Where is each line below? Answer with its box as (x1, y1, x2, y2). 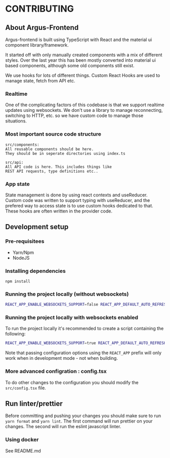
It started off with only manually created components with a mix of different (5, 52, 163, 58)
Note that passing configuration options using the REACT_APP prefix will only (5, 350, 162, 356)
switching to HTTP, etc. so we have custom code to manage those (5, 112, 144, 119)
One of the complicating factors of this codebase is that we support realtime (5, 102, 164, 108)
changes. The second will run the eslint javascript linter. (5, 424, 121, 430)
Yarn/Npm (12, 249, 34, 256)
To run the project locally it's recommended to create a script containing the (5, 325, 164, 331)
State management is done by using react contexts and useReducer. (5, 192, 148, 198)
